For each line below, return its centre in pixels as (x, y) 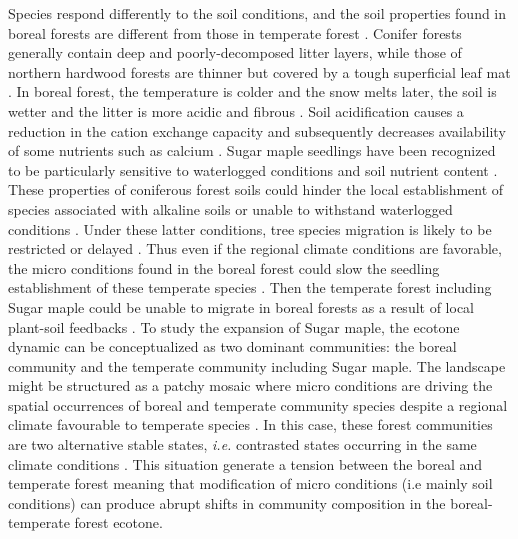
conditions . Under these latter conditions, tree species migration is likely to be (250, 228)
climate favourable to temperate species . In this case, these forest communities (250, 424)
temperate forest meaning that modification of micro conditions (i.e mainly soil (250, 483)
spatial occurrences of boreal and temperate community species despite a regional (258, 404)
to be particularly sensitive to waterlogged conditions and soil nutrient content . (253, 169)
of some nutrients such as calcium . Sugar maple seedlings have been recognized (252, 150)
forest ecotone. (118, 522)
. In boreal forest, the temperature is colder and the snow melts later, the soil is (252, 91)
